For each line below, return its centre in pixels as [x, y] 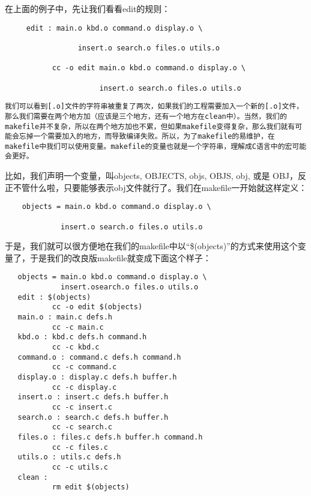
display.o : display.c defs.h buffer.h [97, 377]
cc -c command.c [84, 367]
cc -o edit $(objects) [97, 307]
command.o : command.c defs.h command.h [99, 357]
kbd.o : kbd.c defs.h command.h [82, 337]
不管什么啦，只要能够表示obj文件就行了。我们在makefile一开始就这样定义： [160, 187]
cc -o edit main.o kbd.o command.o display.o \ [149, 68]
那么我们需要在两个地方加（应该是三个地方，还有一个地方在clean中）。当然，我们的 [146, 116]
